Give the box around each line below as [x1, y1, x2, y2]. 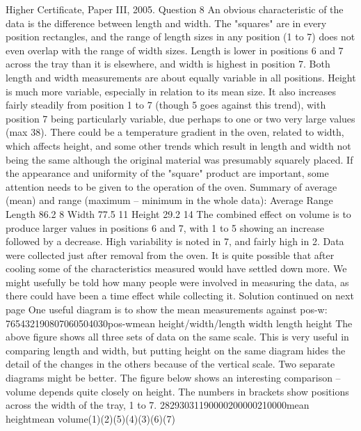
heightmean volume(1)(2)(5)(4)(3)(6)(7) [6, 411, 175, 425]
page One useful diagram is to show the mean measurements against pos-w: [6, 302, 328, 317]
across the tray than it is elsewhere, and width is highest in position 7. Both [6, 56, 330, 71]
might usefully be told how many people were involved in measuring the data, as [6, 274, 349, 289]
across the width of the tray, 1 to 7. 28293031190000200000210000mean [6, 398, 310, 412]
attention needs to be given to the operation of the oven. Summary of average [6, 179, 337, 194]
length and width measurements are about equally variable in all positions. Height [6, 70, 356, 84]
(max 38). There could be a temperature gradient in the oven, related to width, [6, 125, 344, 139]
